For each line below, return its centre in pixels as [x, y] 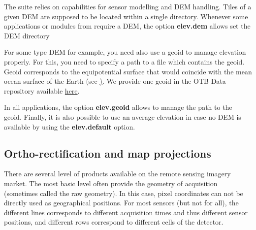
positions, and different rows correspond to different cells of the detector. [114, 222]
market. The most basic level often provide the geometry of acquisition [111, 183]
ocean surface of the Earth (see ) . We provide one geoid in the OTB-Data [115, 81]
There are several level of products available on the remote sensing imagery [117, 174]
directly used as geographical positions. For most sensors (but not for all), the [121, 203]
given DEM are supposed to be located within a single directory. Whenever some [126, 16]
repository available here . [42, 90]
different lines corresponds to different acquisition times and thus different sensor [126, 212]
